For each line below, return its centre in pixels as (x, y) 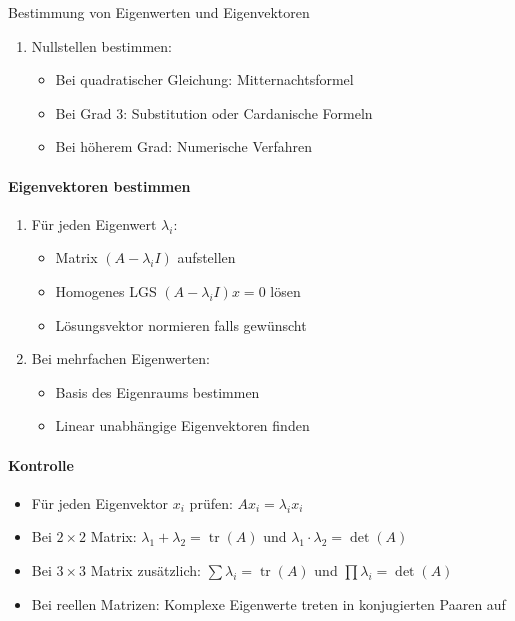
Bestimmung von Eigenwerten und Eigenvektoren (159, 12)
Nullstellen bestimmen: (101, 45)
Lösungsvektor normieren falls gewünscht (181, 324)
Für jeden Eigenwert (94, 223)
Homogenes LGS (106, 290)
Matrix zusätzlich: (145, 569)
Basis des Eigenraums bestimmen (157, 391)
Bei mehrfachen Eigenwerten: (120, 358)
